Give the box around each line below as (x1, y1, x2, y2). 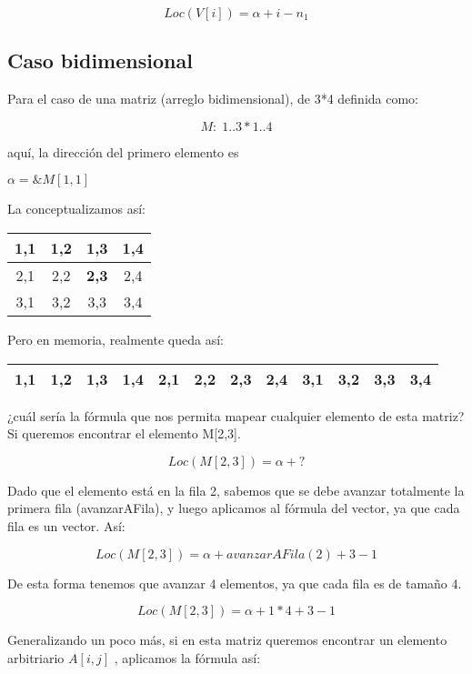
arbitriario (7, 648, 65, 667)
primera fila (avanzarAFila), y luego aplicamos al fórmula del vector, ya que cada (7, 498, 460, 518)
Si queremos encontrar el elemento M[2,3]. (7, 424, 241, 443)
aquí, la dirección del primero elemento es (7, 142, 239, 161)
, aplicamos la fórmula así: (114, 648, 261, 667)
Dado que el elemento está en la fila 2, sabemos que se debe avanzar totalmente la (7, 480, 465, 499)
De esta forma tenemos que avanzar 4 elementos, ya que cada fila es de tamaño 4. (7, 573, 462, 592)
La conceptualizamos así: (7, 199, 146, 218)
